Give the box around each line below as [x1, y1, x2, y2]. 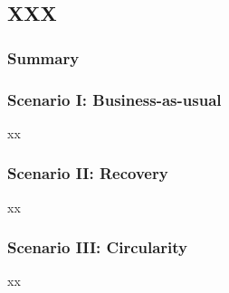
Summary [7, 46, 80, 69]
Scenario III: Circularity [7, 236, 188, 259]
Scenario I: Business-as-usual [7, 88, 222, 110]
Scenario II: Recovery [7, 162, 168, 184]
